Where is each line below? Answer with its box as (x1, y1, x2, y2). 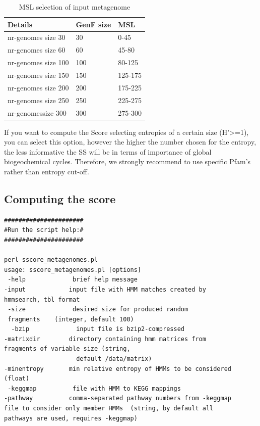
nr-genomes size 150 (8, 69, 69, 80)
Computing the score (4, 191, 116, 206)
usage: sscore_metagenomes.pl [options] (4, 266, 142, 273)
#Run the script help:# (4, 226, 84, 234)
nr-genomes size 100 (8, 57, 69, 68)
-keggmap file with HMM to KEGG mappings (8, 385, 181, 392)
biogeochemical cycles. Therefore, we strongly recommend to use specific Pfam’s (4, 156, 251, 167)
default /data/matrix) (76, 355, 152, 363)
